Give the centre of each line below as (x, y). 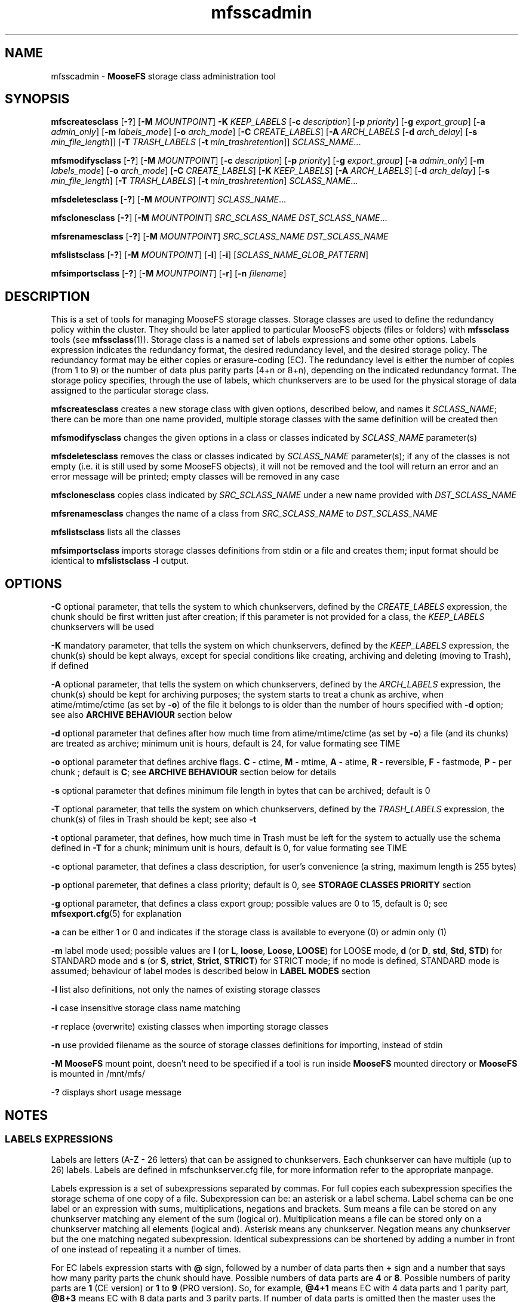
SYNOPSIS (37, 99)
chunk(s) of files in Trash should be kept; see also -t (154, 819)
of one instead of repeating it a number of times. (146, 1249)
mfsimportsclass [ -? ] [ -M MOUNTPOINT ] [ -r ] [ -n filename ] (169, 274)
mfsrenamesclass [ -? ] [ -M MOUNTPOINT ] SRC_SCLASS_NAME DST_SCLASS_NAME (220, 237)
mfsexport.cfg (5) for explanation (116, 914)
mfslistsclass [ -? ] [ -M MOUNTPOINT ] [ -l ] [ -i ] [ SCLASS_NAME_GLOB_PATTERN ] (210, 255)
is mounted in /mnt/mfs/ (98, 1074)
